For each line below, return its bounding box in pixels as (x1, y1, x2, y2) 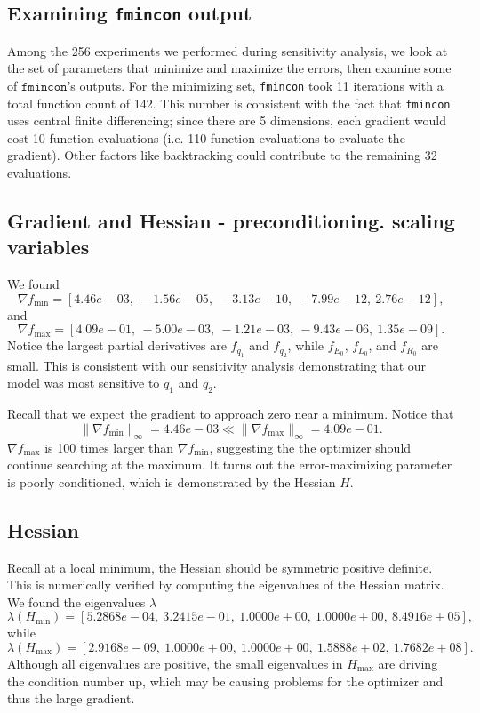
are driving (378, 653, 438, 672)
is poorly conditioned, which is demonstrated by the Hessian (7, 472, 336, 491)
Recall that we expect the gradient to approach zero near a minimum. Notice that (7, 405, 454, 423)
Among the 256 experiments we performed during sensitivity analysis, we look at (7, 41, 448, 60)
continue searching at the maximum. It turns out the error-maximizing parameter (7, 455, 452, 474)
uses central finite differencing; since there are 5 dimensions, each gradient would (7, 111, 447, 130)
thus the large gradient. (7, 689, 135, 708)
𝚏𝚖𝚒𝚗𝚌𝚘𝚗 (20, 80, 68, 93)
